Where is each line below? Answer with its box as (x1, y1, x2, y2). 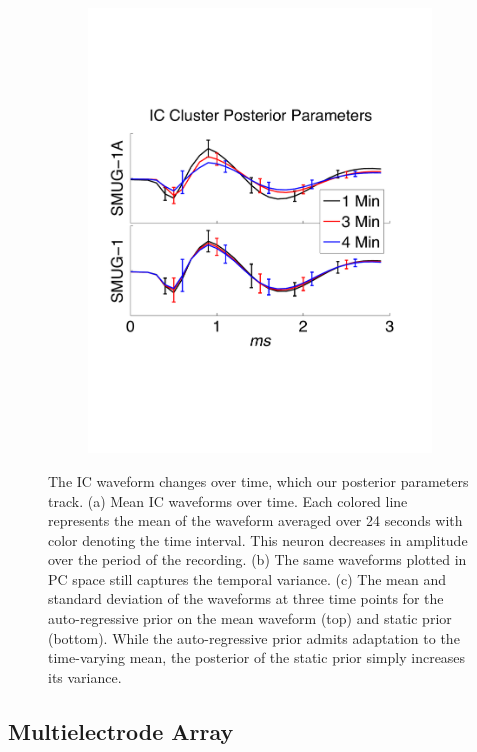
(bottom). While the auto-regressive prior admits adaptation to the (48, 627, 460, 648)
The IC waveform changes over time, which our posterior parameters (48, 470, 469, 491)
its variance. (48, 666, 122, 687)
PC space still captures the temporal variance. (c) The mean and (48, 568, 446, 589)
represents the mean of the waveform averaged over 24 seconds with (48, 510, 463, 531)
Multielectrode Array (8, 715, 234, 746)
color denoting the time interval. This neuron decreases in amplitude (48, 529, 468, 550)
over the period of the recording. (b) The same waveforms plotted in (48, 549, 467, 570)
